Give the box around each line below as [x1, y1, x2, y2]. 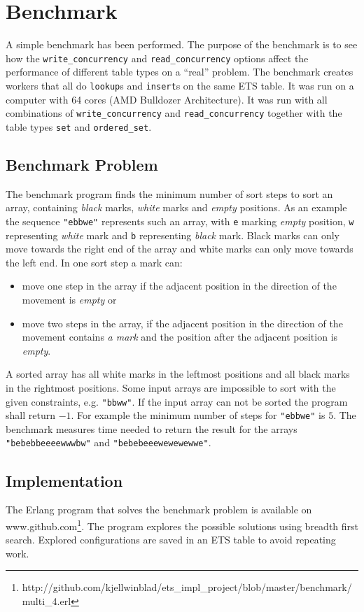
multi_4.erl [22, 593, 71, 608]
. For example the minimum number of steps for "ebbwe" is [71, 408, 325, 422]
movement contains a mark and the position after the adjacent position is [22, 329, 338, 344]
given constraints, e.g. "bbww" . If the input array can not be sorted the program [6, 394, 348, 408]
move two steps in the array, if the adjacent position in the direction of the [22, 315, 343, 330]
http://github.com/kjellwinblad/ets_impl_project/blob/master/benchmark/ [22, 580, 352, 595]
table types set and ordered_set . [6, 119, 152, 134]
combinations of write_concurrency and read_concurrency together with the [6, 106, 342, 120]
